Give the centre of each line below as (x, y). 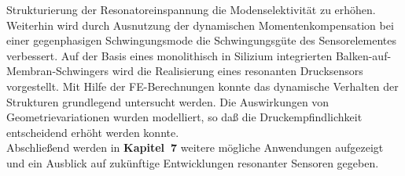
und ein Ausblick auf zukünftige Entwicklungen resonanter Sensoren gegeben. (193, 162)
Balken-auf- (363, 55)
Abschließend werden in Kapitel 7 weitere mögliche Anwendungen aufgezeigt (195, 147)
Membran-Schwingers (58, 71)
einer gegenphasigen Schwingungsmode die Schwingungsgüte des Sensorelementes (201, 40)
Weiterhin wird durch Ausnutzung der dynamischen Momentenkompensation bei (200, 25)
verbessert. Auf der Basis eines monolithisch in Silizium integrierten (169, 55)
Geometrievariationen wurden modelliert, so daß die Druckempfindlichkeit (184, 117)
